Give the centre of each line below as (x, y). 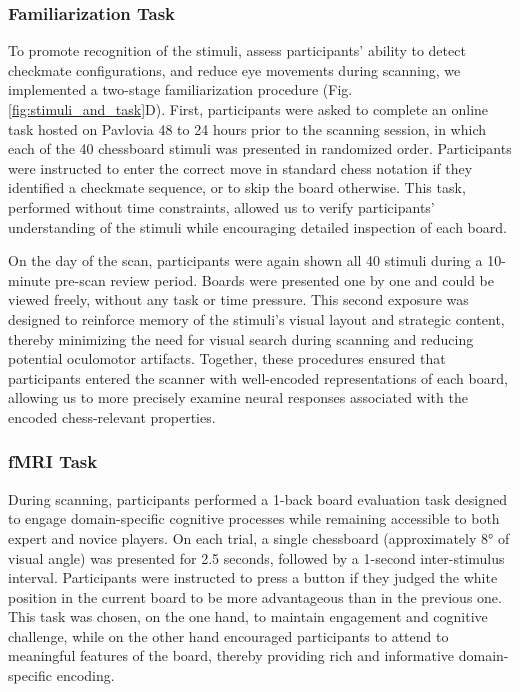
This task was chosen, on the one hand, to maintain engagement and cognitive (248, 616)
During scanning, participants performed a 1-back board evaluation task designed (257, 498)
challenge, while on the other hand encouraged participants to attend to (228, 635)
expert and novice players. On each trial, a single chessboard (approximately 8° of (259, 537)
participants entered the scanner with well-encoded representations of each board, (258, 377)
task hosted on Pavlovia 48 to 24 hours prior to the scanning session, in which (247, 128)
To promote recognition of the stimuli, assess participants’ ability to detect (237, 50)
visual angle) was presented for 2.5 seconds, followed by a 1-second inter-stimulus (256, 557)
